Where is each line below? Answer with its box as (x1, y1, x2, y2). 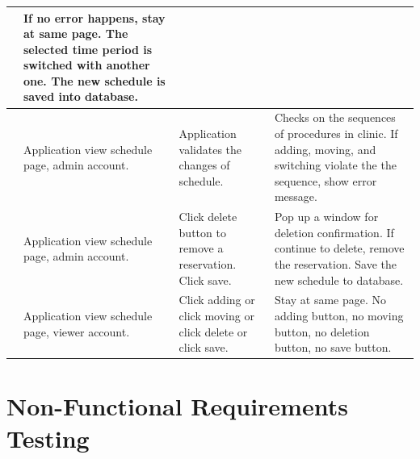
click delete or (178, 323, 248, 340)
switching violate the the (274, 156, 397, 173)
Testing (6, 421, 90, 454)
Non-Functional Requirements (6, 390, 348, 423)
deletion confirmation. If (274, 223, 394, 240)
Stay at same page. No (274, 291, 387, 308)
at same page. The (23, 25, 128, 42)
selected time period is (23, 40, 153, 57)
